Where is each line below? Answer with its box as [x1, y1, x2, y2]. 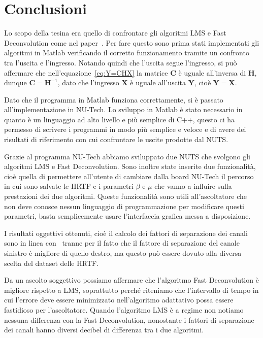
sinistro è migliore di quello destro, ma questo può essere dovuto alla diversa [4, 248, 242, 258]
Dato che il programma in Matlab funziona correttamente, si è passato [4, 94, 223, 105]
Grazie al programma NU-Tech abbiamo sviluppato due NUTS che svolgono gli [4, 151, 250, 161]
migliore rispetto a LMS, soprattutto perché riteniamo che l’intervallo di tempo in [4, 284, 259, 295]
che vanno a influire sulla [154, 181, 232, 191]
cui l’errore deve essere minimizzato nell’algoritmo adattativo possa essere [4, 294, 234, 305]
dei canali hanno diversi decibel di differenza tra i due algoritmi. [4, 324, 204, 335]
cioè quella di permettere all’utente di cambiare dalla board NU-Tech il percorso [4, 171, 254, 181]
